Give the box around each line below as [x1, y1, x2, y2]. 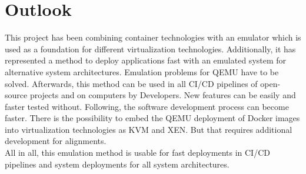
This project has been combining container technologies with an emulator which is [5, 31, 301, 43]
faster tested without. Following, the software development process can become [5, 100, 289, 112]
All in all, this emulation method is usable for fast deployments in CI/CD [5, 146, 270, 159]
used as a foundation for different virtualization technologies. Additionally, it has [5, 42, 296, 55]
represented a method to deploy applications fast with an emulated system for [5, 54, 287, 66]
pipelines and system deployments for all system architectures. [5, 158, 229, 170]
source [5, 89, 28, 101]
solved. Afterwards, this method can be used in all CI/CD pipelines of [5, 77, 258, 89]
